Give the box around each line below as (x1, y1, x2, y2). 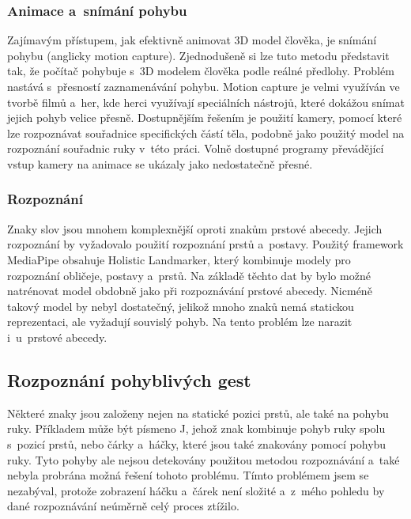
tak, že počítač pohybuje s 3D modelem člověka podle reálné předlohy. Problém (7, 63, 394, 79)
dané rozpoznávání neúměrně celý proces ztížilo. (7, 498, 239, 514)
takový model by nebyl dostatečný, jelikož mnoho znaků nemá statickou (7, 297, 354, 314)
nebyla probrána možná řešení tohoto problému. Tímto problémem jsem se (7, 467, 369, 483)
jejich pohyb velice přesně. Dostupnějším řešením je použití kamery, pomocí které (7, 109, 402, 126)
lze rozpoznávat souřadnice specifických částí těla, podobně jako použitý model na (7, 124, 405, 141)
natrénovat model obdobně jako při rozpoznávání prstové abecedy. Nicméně (7, 282, 372, 299)
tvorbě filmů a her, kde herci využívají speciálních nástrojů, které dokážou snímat (7, 93, 405, 110)
